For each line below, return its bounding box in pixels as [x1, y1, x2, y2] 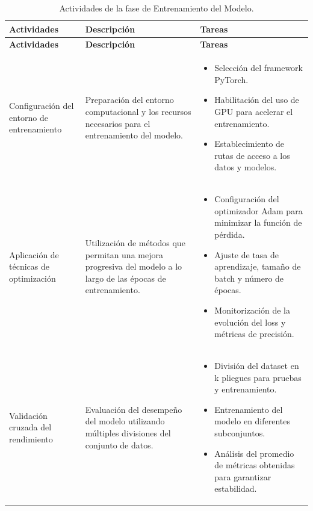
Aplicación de [9, 248, 59, 261]
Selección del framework [214, 61, 303, 74]
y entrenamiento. [214, 383, 277, 395]
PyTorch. [214, 73, 249, 85]
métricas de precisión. [214, 327, 294, 340]
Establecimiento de [214, 137, 285, 150]
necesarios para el [85, 117, 150, 129]
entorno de [9, 111, 48, 123]
